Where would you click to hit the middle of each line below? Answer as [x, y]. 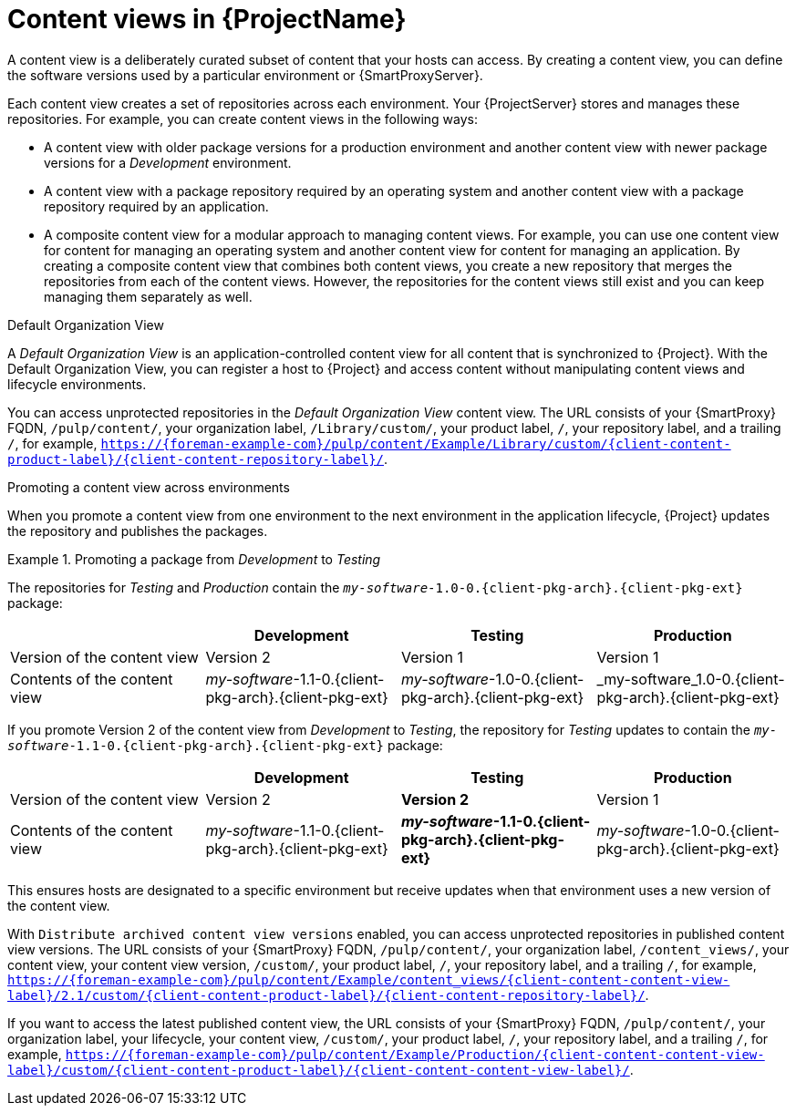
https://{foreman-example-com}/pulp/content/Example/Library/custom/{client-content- [416, 443]
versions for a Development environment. [168, 162]
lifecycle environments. [77, 384]
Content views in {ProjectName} [207, 19]
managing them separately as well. [148, 296]
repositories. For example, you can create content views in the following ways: [243, 119]
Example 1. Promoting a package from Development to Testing [194, 559]
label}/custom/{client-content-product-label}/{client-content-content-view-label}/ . [320, 1069]
